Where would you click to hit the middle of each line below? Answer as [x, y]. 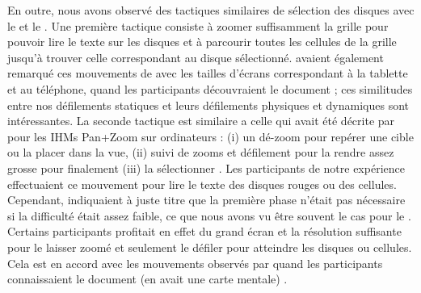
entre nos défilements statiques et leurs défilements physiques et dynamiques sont [208, 105]
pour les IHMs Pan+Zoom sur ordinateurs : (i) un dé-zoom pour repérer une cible [210, 136]
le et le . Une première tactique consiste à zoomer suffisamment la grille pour [198, 25]
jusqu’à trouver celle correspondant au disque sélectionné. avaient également [196, 57]
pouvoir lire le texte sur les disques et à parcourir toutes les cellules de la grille [202, 42]
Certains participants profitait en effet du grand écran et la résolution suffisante [204, 231]
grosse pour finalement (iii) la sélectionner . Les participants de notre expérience [206, 167]
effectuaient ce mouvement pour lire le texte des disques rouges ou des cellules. [202, 184]
